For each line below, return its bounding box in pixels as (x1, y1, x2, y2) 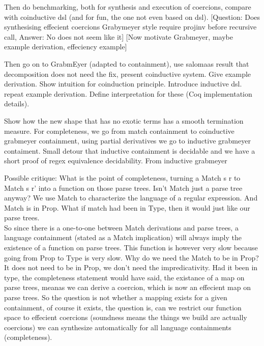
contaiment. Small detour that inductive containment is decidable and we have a (4, 145, 255, 156)
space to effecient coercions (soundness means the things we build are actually (4, 312, 247, 323)
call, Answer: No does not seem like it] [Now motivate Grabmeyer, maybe (4, 31, 233, 42)
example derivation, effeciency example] (4, 41, 127, 52)
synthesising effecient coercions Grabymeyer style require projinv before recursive (4, 21, 257, 32)
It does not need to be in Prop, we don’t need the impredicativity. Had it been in (4, 262, 258, 273)
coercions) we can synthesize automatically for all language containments (4, 322, 231, 332)
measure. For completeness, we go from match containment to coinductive (4, 125, 234, 136)
